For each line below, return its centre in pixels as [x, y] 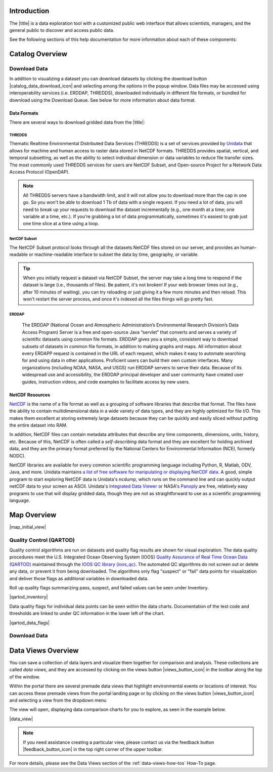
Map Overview [33, 515]
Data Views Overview [44, 650]
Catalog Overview [38, 54]
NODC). [17, 456]
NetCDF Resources [30, 395]
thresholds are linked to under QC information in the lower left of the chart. [87, 613]
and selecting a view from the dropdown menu [58, 700]
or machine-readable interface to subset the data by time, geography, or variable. [114, 254]
